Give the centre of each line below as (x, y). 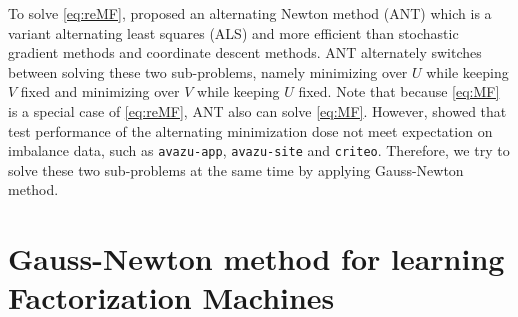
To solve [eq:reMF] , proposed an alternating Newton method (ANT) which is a (250, 13)
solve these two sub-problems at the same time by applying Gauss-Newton (236, 169)
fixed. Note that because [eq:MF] (399, 91)
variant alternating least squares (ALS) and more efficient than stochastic (233, 32)
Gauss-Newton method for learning (256, 258)
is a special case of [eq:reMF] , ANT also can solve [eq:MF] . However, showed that (257, 110)
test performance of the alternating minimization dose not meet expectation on (250, 130)
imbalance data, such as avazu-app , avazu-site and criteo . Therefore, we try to (259, 150)
